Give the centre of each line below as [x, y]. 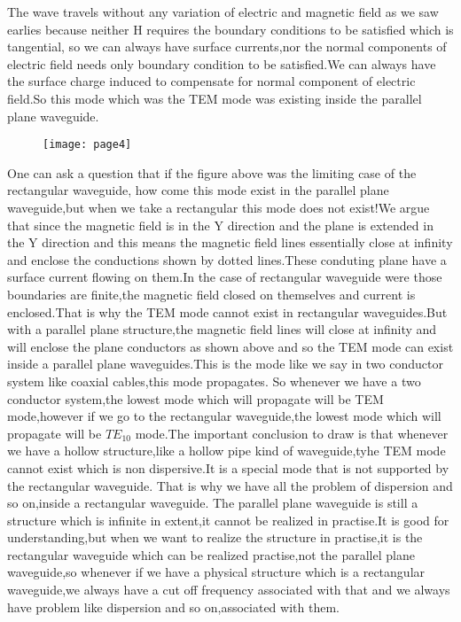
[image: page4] [87, 145]
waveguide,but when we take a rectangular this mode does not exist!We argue [219, 207]
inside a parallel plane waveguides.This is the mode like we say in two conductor [225, 364]
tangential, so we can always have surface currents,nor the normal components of [227, 47]
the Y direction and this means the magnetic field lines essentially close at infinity [230, 242]
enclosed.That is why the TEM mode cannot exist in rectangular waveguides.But [227, 311]
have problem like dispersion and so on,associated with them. [173, 606]
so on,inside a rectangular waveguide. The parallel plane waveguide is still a [213, 503]
